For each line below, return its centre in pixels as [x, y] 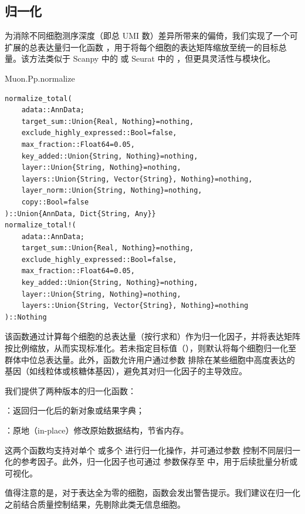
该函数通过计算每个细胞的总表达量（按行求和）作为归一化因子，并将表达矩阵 [152, 336]
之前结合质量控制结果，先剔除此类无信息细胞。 [95, 504]
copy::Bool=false [55, 202]
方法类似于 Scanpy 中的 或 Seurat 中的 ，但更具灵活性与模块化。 [152, 58]
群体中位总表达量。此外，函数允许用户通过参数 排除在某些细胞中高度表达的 [150, 359]
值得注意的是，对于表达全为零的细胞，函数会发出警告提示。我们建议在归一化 [152, 493]
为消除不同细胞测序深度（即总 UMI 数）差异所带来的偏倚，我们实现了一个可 [151, 36]
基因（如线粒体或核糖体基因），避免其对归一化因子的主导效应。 [126, 371]
